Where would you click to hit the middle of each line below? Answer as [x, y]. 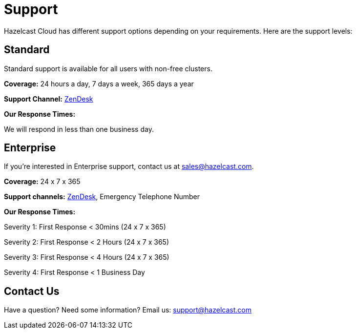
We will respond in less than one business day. [79, 129]
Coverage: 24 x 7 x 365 [42, 182]
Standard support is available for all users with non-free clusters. [108, 68]
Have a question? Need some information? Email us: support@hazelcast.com [128, 310]
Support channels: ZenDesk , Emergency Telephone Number [102, 197]
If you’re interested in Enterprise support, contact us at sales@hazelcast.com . [129, 166]
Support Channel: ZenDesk [49, 99]
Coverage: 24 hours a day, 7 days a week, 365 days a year [99, 83]
